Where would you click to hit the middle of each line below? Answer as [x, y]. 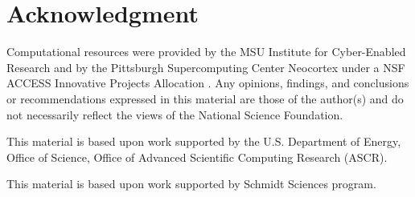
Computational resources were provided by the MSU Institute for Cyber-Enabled [206, 52]
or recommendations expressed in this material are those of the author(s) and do [205, 98]
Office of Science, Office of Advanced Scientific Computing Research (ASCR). [197, 157]
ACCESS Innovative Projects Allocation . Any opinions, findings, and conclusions [208, 83]
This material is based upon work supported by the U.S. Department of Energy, [204, 141]
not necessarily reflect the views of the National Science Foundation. [175, 114]
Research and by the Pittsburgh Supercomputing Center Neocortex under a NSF [206, 67]
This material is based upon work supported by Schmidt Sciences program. [191, 184]
